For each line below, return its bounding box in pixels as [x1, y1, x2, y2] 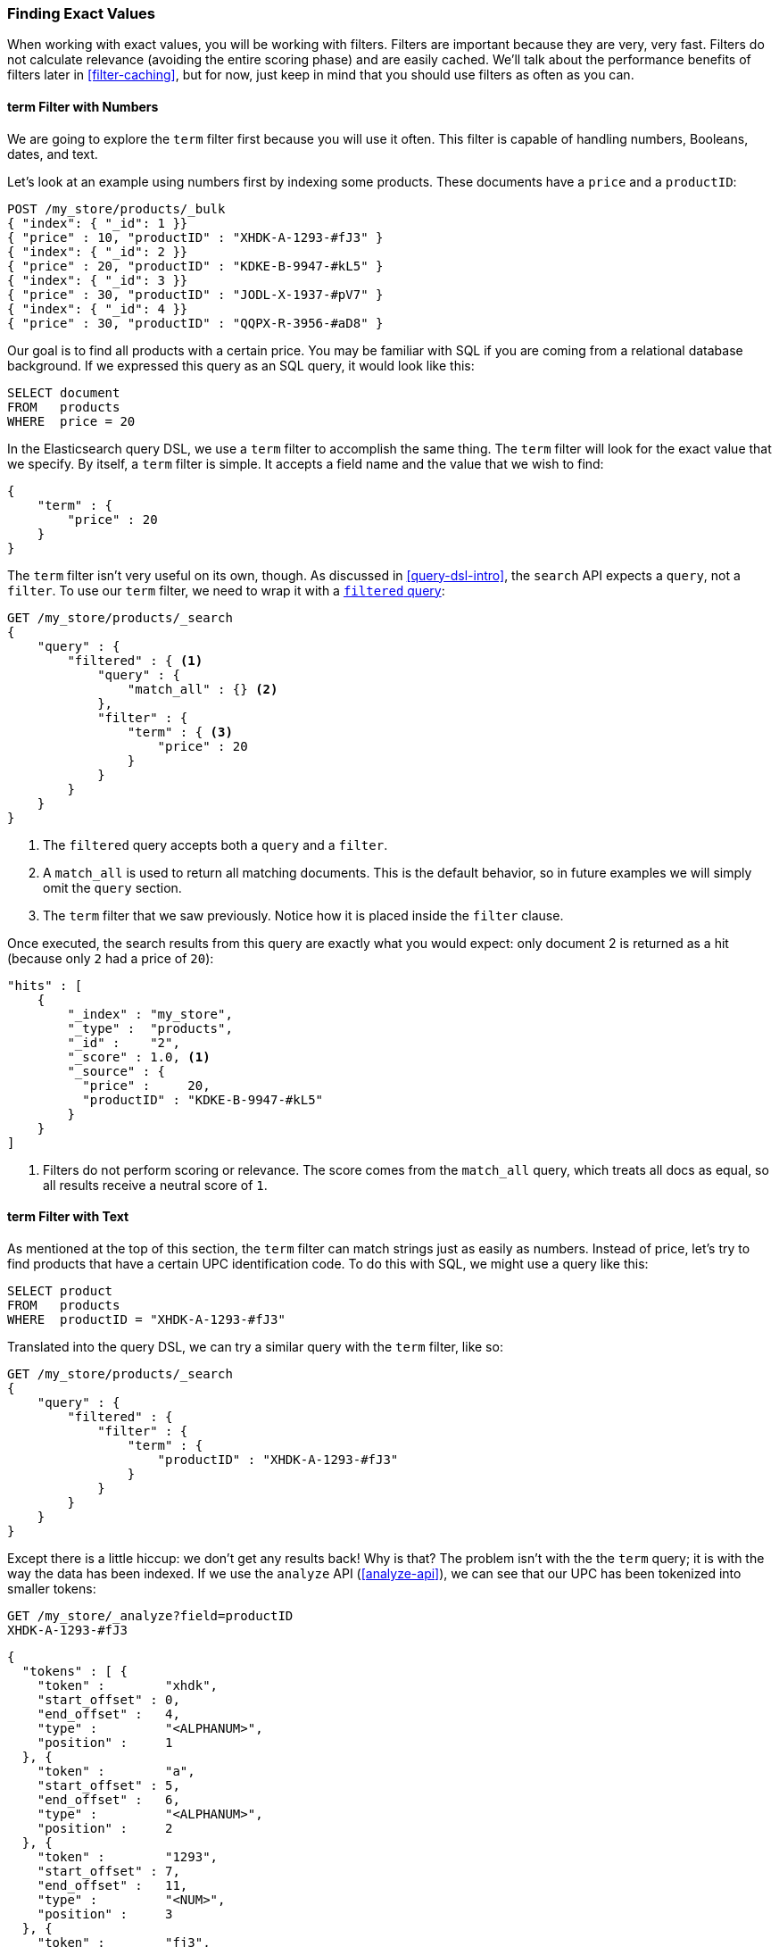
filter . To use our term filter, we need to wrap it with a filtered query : [7, 582, 445, 598]
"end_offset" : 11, [37, 1877, 188, 1893]
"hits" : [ [7, 978, 83, 993]
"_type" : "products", [67, 1020, 233, 1036]
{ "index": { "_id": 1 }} [7, 215, 188, 230]
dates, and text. [7, 146, 98, 162]
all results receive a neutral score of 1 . [43, 1177, 268, 1193]
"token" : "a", [37, 1763, 195, 1778]
